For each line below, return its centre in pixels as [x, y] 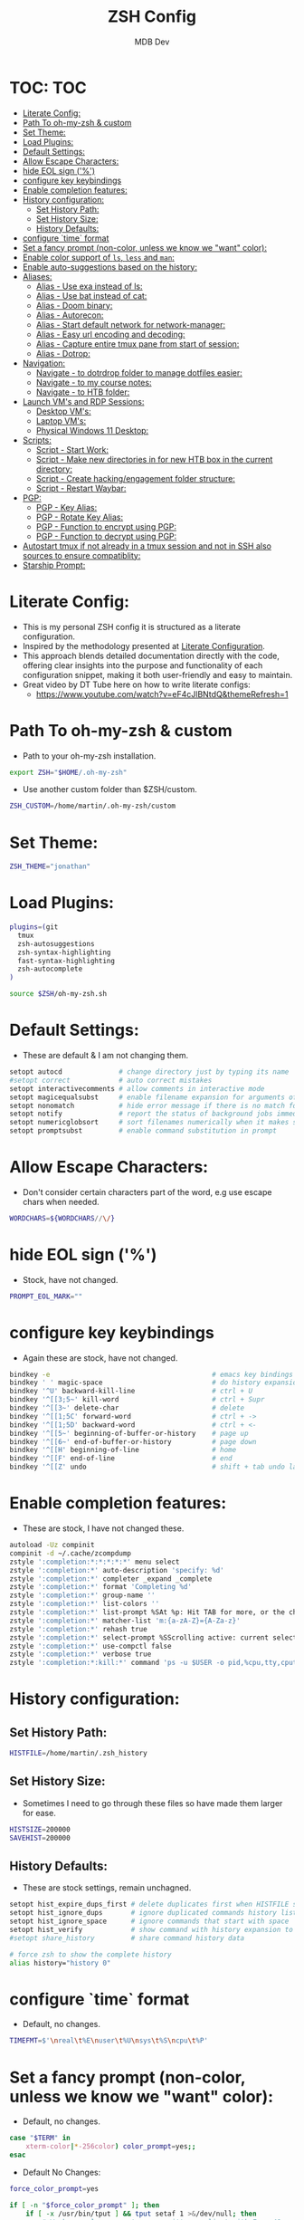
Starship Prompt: [54, 565]
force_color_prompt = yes [54, 2188]
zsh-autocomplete [50, 969]
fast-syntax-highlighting [66, 961]
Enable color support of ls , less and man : [98, 257]
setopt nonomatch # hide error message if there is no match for [155, 1105]
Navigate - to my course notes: [94, 382]
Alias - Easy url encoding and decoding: [110, 334]
